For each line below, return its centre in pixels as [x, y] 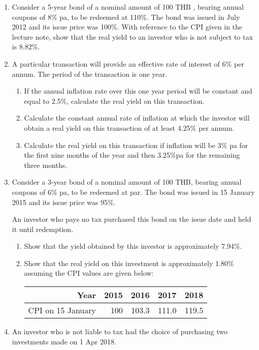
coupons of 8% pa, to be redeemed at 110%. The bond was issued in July [126, 17]
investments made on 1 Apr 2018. [64, 341]
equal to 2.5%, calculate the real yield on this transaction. [114, 100]
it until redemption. [43, 229]
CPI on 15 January [62, 310]
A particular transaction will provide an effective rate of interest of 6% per [128, 63]
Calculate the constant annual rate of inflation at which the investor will [137, 118]
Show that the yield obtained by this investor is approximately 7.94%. [133, 246]
